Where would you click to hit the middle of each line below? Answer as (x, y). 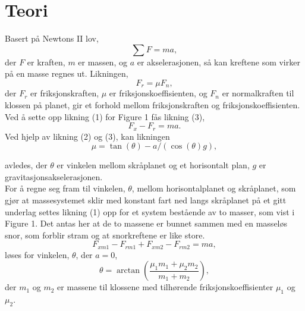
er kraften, (46, 62)
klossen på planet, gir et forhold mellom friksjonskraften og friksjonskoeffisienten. (152, 104)
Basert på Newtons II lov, (52, 38)
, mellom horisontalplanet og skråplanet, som (214, 188)
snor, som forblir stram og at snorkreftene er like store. (105, 235)
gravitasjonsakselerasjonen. (54, 176)
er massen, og (103, 62)
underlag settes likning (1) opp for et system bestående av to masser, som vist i (150, 211)
